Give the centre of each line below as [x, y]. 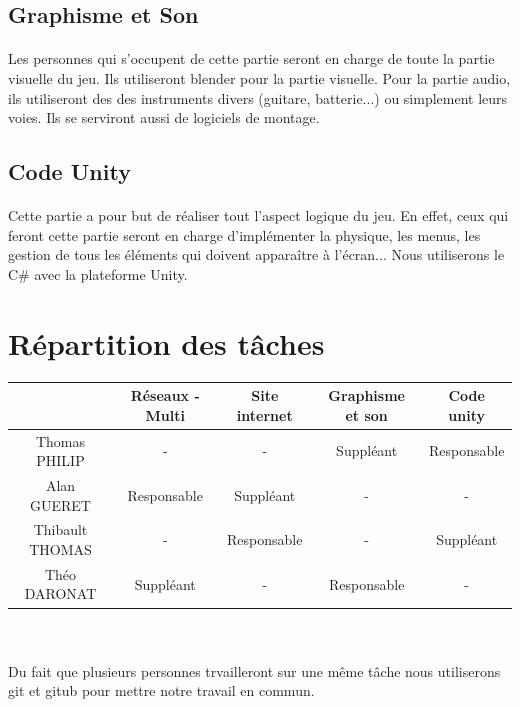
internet [264, 414]
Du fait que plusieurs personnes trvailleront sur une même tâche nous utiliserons [254, 670]
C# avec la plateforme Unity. [98, 273]
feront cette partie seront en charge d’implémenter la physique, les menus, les [244, 234]
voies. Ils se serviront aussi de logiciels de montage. [164, 117]
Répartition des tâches [166, 342]
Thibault [60, 529]
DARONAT [60, 593]
